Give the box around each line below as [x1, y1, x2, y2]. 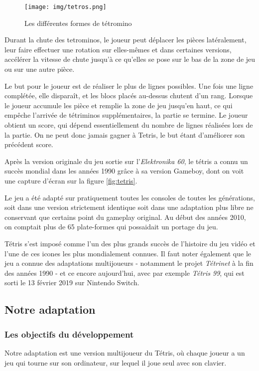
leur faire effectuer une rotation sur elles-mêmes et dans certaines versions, [4, 44, 232, 54]
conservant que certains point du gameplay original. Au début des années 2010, [4, 211, 246, 222]
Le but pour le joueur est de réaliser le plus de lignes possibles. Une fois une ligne [4, 80, 254, 91]
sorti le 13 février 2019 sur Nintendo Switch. [4, 277, 139, 288]
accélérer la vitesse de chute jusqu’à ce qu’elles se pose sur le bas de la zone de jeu [4, 54, 256, 64]
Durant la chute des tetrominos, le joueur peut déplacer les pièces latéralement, [4, 34, 247, 45]
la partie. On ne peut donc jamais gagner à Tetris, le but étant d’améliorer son [4, 129, 245, 140]
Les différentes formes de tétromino [24, 17, 132, 28]
